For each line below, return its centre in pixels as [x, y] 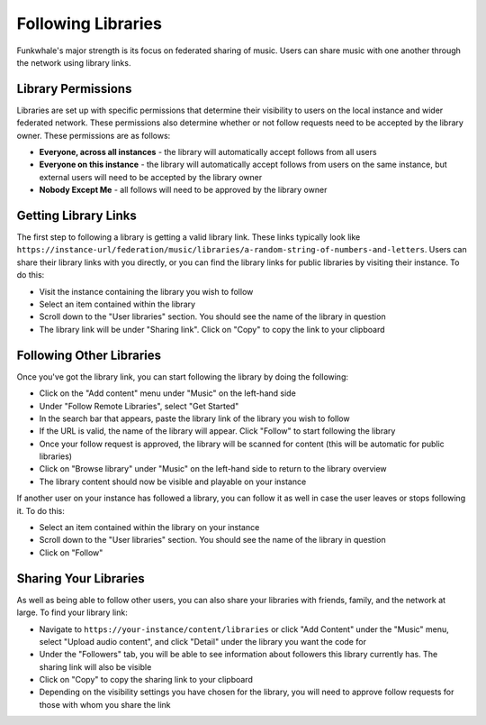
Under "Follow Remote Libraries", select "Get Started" [139, 406]
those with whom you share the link [105, 704]
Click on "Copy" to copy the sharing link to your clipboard [146, 680]
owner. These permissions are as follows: [94, 135]
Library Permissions [74, 89]
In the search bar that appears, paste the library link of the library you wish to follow [194, 418]
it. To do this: [40, 510]
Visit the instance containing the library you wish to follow [146, 291]
